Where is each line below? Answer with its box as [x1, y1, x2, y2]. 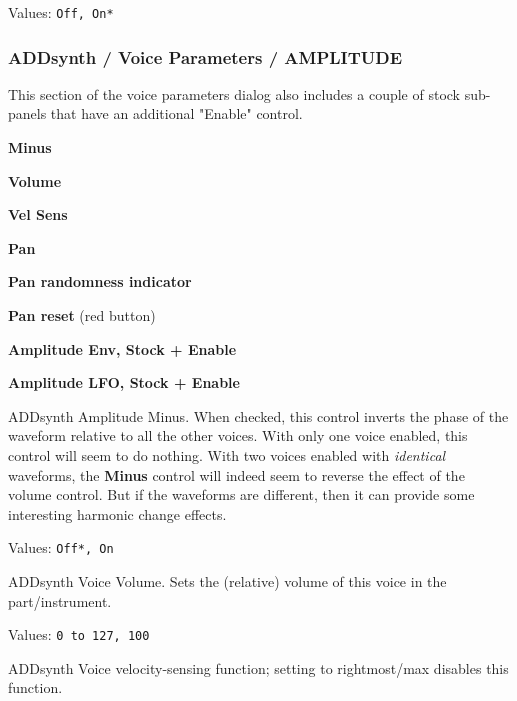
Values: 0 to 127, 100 [8, 624, 150, 645]
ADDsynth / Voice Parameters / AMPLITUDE [8, 44, 403, 69]
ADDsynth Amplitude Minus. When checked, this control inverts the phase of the [8, 405, 509, 426]
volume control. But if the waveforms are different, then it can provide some [8, 484, 475, 505]
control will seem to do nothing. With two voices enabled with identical [8, 445, 446, 465]
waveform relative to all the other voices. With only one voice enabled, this [8, 425, 468, 446]
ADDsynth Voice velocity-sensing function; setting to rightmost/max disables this [8, 657, 509, 678]
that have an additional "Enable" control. [50, 103, 303, 124]
